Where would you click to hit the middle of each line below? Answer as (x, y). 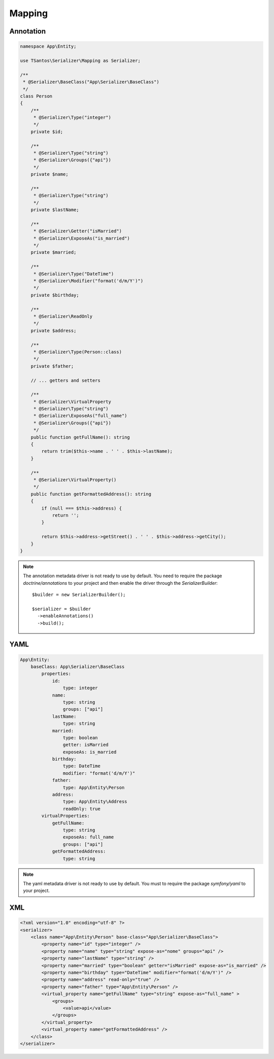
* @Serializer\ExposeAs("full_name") (80, 416)
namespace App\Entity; (48, 46)
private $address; (54, 330)
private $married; (54, 252)
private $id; (47, 131)
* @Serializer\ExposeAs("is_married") (82, 238)
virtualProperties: (65, 816)
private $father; (52, 366)
